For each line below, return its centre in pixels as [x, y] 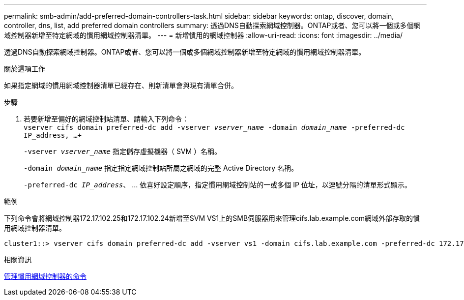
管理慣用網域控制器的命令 [45, 276]
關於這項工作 [25, 69]
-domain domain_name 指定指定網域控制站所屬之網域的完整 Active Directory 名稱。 [161, 168]
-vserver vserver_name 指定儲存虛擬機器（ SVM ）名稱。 [123, 151]
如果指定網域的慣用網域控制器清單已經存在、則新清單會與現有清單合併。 [121, 85]
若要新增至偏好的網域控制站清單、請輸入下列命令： [106, 119]
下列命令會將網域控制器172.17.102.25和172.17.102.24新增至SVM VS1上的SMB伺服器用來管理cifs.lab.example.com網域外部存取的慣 [212, 218]
